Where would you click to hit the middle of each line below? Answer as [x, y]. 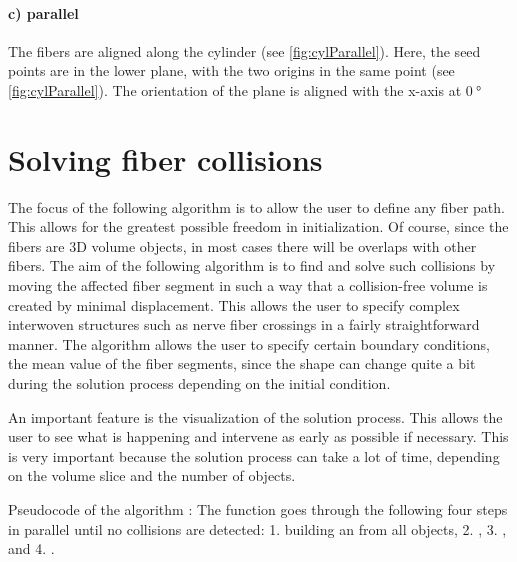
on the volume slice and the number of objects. [152, 475]
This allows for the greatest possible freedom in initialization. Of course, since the [258, 226]
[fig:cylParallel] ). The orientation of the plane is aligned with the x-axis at [235, 89]
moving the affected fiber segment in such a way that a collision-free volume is [248, 285]
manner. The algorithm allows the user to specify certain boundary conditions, [249, 343]
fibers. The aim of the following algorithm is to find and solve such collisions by [252, 265]
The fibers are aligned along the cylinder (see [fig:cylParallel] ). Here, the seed [244, 50]
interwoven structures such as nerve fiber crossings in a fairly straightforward [244, 324]
